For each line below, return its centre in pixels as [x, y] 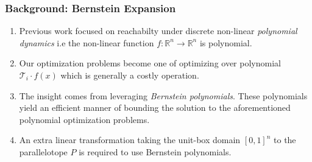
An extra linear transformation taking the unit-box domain [130, 140]
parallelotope [43, 151]
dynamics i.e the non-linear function [87, 42]
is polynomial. [226, 42]
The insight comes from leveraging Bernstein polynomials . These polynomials [163, 95]
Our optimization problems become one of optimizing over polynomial [150, 63]
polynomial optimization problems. [84, 119]
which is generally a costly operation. [130, 75]
